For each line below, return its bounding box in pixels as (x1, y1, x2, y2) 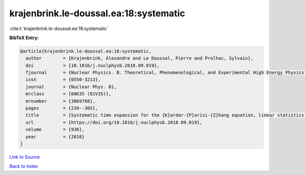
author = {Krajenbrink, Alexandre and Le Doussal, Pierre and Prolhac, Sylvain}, (25, 55, 254, 61)
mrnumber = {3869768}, (25, 98, 96, 104)
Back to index (9, 163, 38, 169)
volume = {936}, (25, 127, 85, 132)
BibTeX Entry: (9, 35, 39, 41)
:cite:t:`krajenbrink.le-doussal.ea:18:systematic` (9, 25, 109, 32)
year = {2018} (25, 134, 85, 139)
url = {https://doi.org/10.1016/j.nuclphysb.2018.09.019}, (25, 120, 203, 125)
